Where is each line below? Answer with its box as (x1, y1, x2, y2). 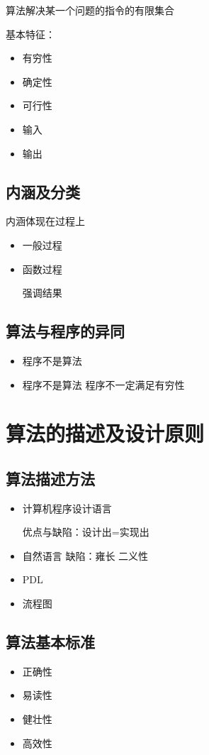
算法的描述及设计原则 (6, 419, 205, 448)
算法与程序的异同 (6, 320, 125, 342)
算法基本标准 (6, 631, 95, 653)
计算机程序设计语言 (22, 500, 112, 515)
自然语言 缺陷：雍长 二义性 (22, 548, 149, 563)
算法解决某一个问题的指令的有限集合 (6, 3, 174, 17)
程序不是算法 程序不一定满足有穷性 (22, 377, 185, 392)
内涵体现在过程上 (6, 214, 85, 228)
